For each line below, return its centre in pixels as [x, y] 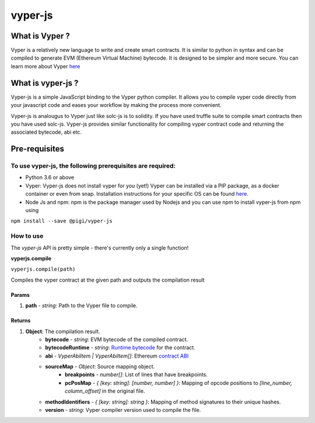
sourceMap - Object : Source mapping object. [100, 367]
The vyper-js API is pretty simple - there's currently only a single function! [100, 248]
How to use [27, 236]
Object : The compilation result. [63, 331]
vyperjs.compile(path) [43, 269]
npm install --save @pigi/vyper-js [62, 221]
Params [20, 294]
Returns [21, 321]
